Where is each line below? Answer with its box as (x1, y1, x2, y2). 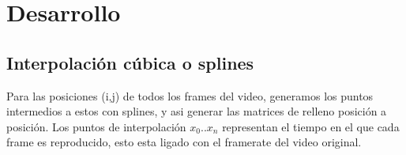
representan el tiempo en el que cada (222, 118, 400, 134)
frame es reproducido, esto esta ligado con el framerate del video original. (6, 134, 362, 150)
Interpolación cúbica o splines (6, 50, 254, 74)
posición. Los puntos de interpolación (6, 118, 186, 134)
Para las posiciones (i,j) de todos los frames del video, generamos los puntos (6, 87, 374, 104)
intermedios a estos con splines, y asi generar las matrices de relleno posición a (6, 103, 387, 119)
